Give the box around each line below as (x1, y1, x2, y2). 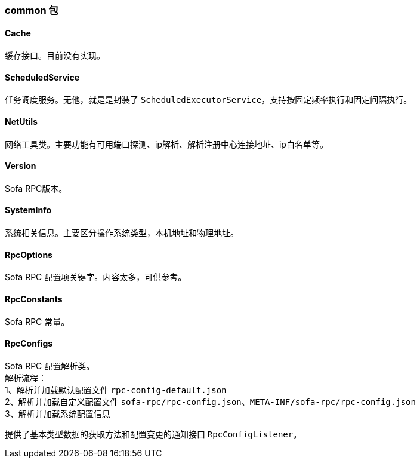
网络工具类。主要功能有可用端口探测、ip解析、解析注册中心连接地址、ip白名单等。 (5, 139, 328, 149)
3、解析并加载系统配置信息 (5, 408, 110, 419)
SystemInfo (5, 205, 52, 216)
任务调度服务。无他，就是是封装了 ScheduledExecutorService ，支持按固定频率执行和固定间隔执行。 (5, 94, 412, 105)
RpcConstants (5, 293, 63, 304)
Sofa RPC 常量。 (5, 316, 70, 327)
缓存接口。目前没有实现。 (5, 50, 105, 61)
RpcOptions (5, 249, 52, 260)
